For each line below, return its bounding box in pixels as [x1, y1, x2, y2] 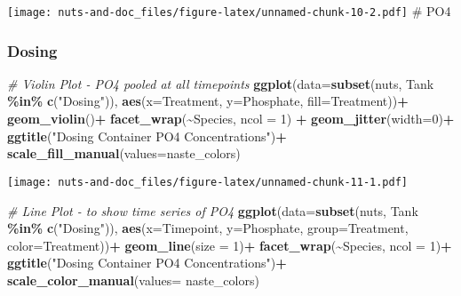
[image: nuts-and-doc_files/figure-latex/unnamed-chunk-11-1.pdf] [7, 175, 409, 188]
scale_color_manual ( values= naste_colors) [7, 270, 259, 289]
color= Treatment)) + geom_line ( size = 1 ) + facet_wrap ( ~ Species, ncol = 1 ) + [7, 236, 452, 254]
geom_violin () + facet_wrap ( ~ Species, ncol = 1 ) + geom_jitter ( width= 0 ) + [7, 109, 455, 128]
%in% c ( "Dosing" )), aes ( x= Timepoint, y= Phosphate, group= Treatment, [7, 219, 409, 237]
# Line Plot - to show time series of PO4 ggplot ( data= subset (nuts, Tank [7, 201, 418, 220]
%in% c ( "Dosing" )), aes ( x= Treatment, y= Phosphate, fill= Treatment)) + [7, 92, 409, 110]
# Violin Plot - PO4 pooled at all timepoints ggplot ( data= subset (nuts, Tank [7, 74, 434, 92]
